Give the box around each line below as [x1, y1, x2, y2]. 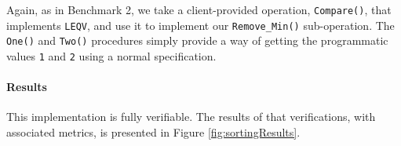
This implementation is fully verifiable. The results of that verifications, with [6, 108, 376, 125]
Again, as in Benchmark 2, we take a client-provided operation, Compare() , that [6, 2, 392, 17]
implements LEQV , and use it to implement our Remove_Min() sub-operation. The [6, 16, 395, 33]
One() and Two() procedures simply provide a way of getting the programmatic [6, 32, 388, 49]
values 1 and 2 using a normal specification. [6, 47, 217, 64]
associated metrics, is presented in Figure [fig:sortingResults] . [6, 124, 301, 141]
